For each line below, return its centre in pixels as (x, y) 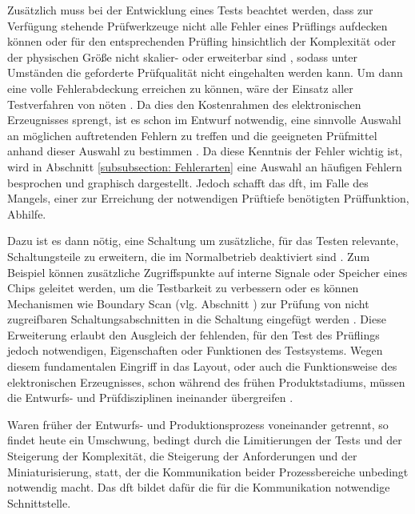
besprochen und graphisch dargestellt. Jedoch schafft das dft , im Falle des (188, 182)
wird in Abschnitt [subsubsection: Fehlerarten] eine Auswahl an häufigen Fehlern (205, 166)
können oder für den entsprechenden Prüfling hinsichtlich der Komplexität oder (202, 41)
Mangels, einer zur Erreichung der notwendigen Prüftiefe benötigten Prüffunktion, (208, 198)
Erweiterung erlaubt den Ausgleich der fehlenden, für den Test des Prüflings (194, 334)
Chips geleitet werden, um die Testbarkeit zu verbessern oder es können (183, 288)
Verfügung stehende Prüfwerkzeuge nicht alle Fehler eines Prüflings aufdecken (198, 25)
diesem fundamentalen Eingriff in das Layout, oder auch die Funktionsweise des (202, 366)
